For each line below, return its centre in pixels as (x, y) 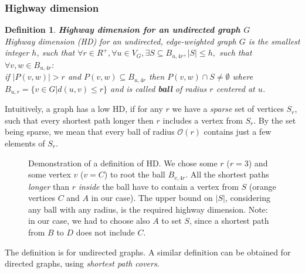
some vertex (50, 174)
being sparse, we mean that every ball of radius (90, 132)
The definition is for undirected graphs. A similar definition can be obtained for (148, 252)
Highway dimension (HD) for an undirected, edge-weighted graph (121, 41)
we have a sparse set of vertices (228, 109)
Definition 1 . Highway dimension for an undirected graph (123, 30)
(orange (262, 186)
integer (17, 52)
